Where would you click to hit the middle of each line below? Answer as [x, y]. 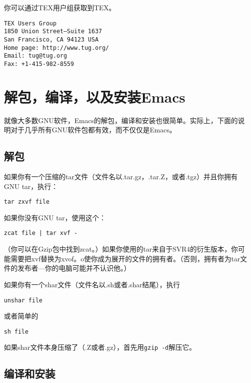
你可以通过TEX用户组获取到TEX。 [60, 7]
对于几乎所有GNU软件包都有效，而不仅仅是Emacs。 [93, 130]
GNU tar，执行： [31, 186]
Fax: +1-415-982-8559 [39, 64]
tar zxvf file [27, 202]
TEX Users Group [30, 23]
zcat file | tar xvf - [41, 233]
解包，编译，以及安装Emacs [95, 96]
